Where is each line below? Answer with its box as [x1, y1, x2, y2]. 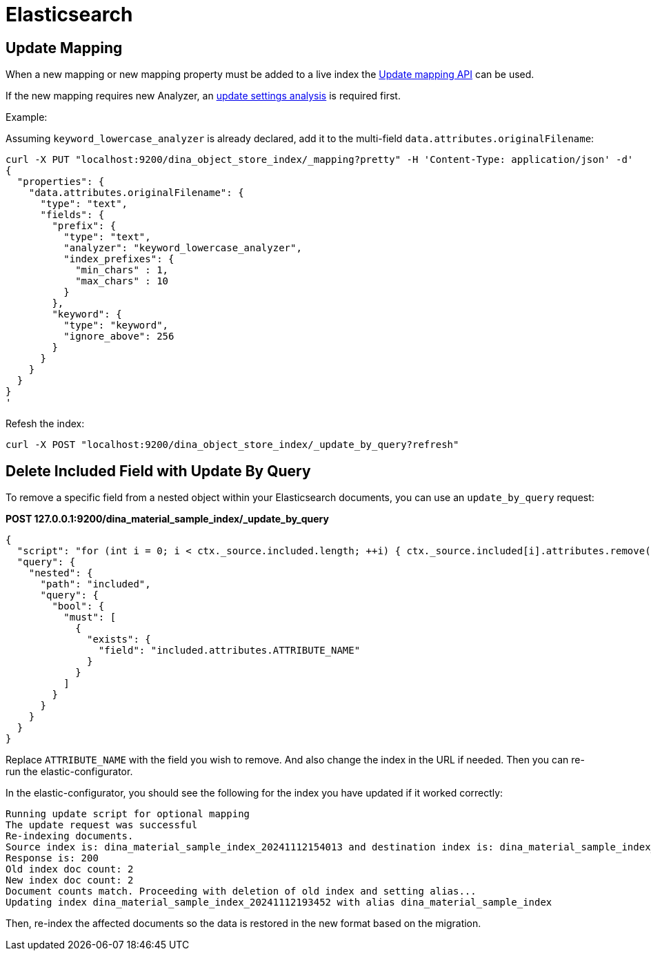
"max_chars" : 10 [75, 275, 169, 287]
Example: [6, 111, 48, 124]
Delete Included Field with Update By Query [6, 462, 311, 480]
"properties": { [17, 176, 105, 188]
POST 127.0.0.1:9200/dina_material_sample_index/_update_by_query [6, 513, 329, 525]
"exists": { [87, 634, 151, 645]
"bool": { [52, 601, 105, 612]
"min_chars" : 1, [75, 264, 169, 276]
